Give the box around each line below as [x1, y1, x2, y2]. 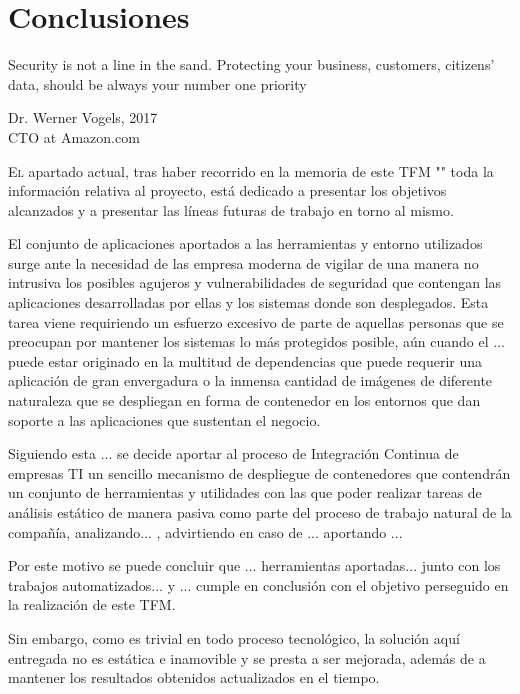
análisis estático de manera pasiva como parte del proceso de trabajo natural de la [8, 502, 512, 522]
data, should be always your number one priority [8, 73, 307, 94]
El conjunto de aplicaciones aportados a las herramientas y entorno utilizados [8, 233, 483, 254]
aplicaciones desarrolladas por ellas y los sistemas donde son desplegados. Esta [8, 292, 489, 313]
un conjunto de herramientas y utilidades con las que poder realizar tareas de [8, 482, 482, 503]
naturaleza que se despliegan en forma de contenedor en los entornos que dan [8, 390, 481, 411]
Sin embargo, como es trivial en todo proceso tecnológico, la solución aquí [8, 627, 460, 648]
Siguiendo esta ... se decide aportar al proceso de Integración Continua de [8, 443, 459, 464]
